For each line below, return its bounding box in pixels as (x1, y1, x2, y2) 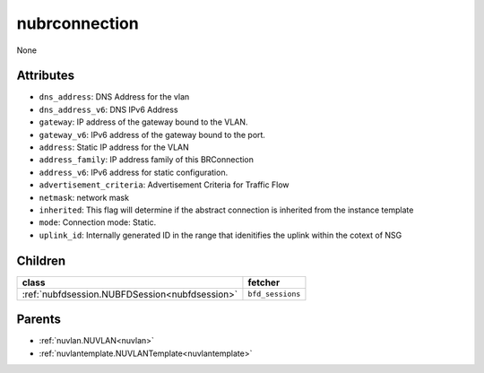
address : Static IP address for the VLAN (39, 142, 190, 152)
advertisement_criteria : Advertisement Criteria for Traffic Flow (39, 179, 290, 190)
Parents (16, 312, 62, 327)
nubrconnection (16, 13, 139, 33)
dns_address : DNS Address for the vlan (39, 91, 190, 102)
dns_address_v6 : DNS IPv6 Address (39, 104, 178, 115)
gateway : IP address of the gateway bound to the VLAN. (39, 117, 248, 127)
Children (16, 253, 66, 268)
